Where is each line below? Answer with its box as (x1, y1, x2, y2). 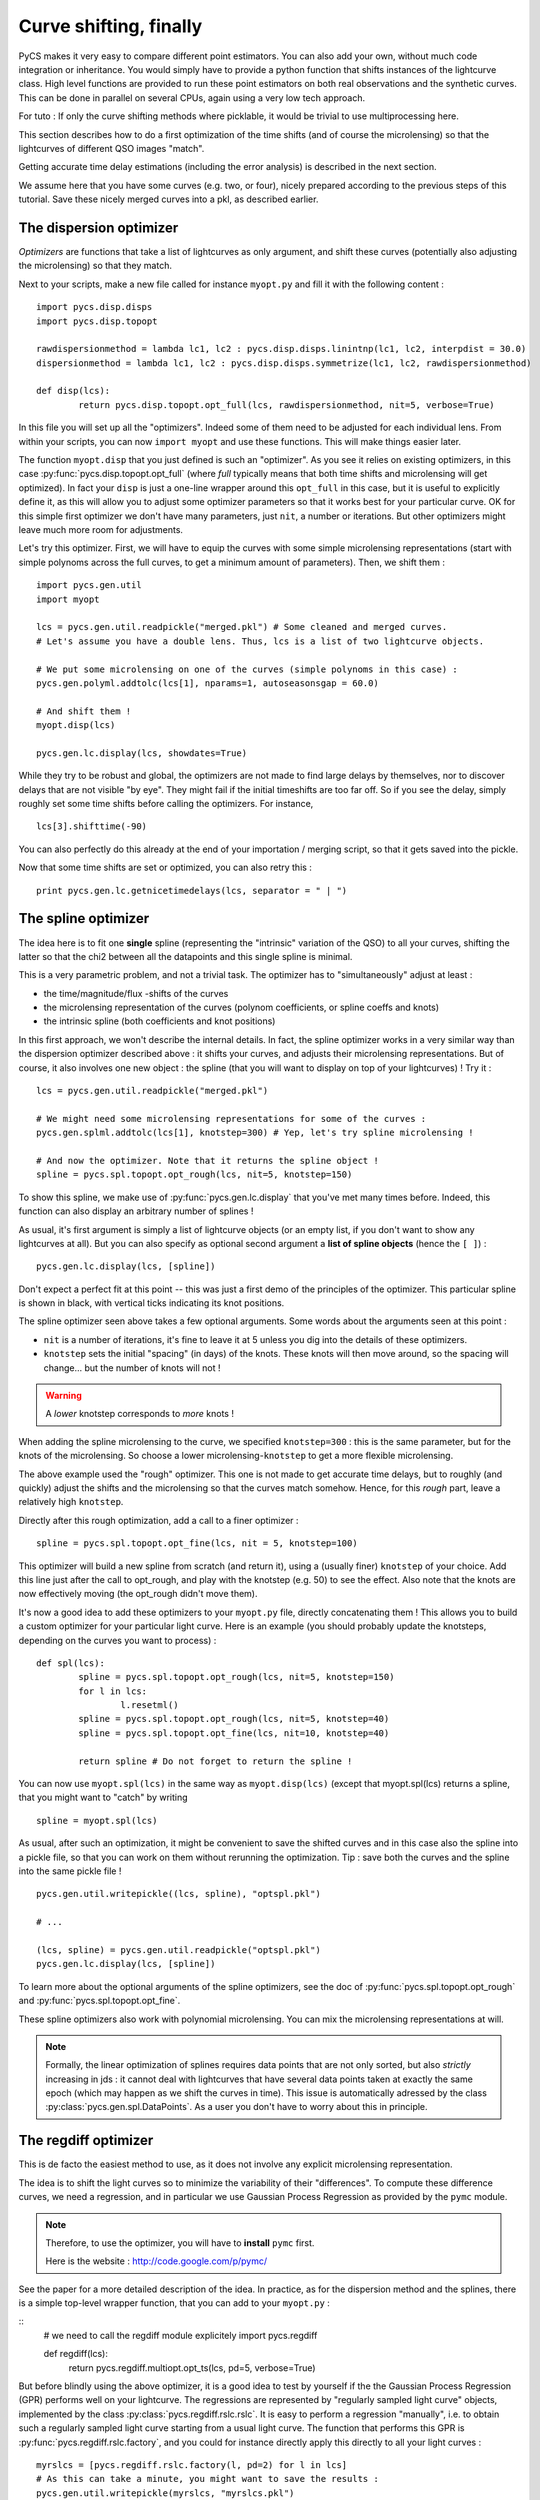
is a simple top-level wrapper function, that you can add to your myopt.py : (18, 2297, 330, 2309)
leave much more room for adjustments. (18, 524, 184, 535)
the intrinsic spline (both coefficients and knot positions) (43, 1015, 276, 1027)
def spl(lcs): (36, 1657, 105, 1669)
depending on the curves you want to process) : (18, 1634, 217, 1646)
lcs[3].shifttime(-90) (36, 821, 148, 832)
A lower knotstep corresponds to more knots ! (45, 1408, 235, 1420)
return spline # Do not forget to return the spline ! (78, 1755, 353, 1767)
